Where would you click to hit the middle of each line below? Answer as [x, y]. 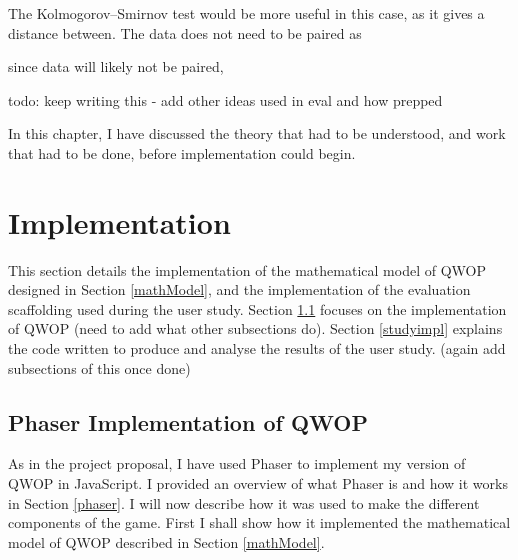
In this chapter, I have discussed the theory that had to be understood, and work [257, 133]
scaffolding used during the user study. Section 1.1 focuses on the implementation [257, 308]
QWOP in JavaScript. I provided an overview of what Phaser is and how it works [258, 483]
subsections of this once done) [99, 367]
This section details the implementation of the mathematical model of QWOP [247, 269]
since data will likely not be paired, [116, 66]
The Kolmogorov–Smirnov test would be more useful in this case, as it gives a [246, 13]
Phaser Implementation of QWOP [188, 421]
